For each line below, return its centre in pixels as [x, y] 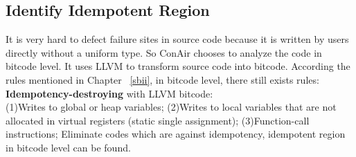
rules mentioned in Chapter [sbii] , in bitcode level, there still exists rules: [162, 79]
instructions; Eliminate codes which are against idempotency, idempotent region [176, 134]
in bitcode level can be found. [68, 147]
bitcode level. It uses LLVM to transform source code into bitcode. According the [178, 66]
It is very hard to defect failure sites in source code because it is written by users [177, 39]
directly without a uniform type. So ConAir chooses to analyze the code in [164, 52]
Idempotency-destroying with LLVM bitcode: [109, 93]
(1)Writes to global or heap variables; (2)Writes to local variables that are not [171, 107]
